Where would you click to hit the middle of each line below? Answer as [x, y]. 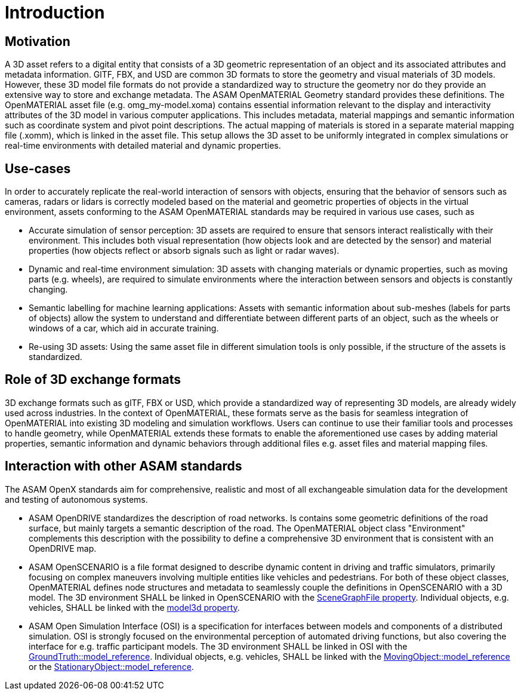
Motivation [38, 41]
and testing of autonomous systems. [76, 499]
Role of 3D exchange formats [93, 380]
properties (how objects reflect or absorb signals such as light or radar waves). [184, 251]
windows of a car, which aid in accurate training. [124, 328]
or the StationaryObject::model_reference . [111, 666]
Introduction [55, 13]
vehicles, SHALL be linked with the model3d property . [134, 607]
